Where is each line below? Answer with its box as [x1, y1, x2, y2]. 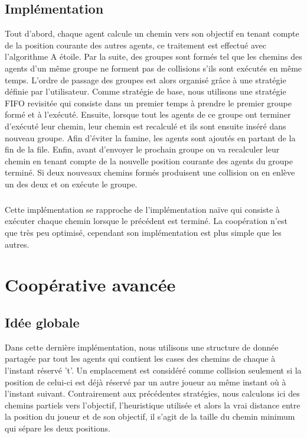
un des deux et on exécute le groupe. [5, 177, 138, 190]
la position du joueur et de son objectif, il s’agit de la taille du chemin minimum [5, 410, 295, 423]
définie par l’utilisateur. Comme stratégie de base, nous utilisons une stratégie [5, 85, 286, 98]
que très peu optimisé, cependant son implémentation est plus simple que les [5, 226, 282, 239]
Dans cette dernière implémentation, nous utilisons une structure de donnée [5, 340, 279, 353]
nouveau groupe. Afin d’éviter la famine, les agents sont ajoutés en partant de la [5, 131, 296, 144]
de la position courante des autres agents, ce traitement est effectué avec [5, 38, 266, 51]
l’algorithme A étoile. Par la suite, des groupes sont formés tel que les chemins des [5, 50, 302, 63]
